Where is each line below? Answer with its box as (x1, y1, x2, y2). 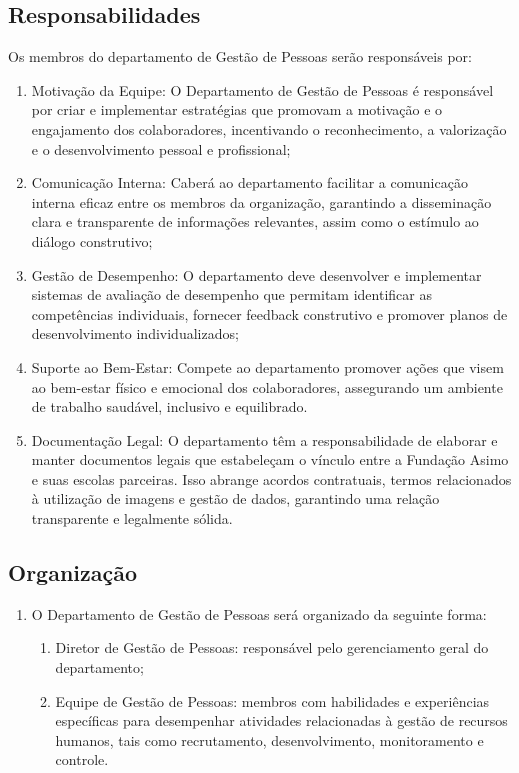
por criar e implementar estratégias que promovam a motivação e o (31, 99, 443, 120)
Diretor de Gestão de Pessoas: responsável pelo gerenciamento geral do (55, 637, 489, 658)
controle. (55, 749, 109, 770)
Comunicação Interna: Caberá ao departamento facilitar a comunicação (31, 172, 468, 193)
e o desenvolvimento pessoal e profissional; (31, 138, 291, 159)
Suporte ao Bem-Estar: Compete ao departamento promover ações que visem (31, 356, 504, 377)
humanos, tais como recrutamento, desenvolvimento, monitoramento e (55, 729, 484, 750)
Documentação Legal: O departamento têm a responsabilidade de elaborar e (31, 429, 498, 450)
